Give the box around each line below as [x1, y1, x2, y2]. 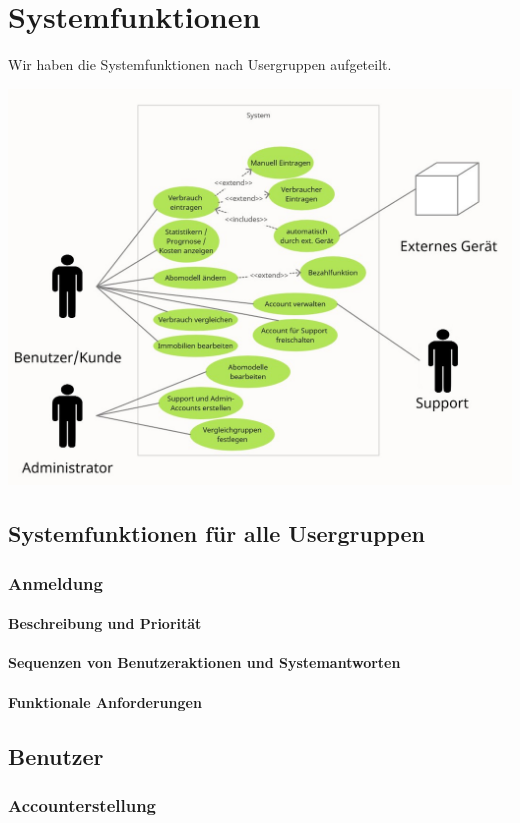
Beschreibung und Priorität [8, 613, 202, 634]
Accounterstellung [8, 792, 157, 817]
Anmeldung [8, 570, 103, 595]
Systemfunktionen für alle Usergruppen [8, 518, 425, 549]
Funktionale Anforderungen [8, 691, 202, 712]
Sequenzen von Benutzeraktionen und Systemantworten [8, 652, 401, 673]
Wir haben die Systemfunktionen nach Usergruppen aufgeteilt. [8, 54, 392, 75]
